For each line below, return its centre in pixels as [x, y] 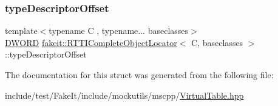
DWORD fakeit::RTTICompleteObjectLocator [91, 42]
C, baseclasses [217, 42]
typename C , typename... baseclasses [119, 31]
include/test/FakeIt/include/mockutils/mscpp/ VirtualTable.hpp [124, 95]
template [21, 31]
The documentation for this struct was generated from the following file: [139, 75]
